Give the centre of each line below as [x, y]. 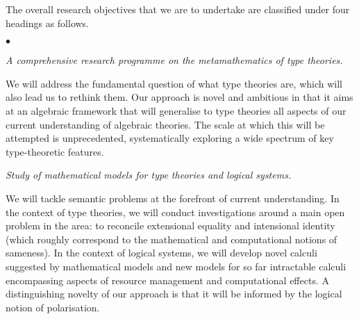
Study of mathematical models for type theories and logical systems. [149, 175]
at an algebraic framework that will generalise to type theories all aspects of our [176, 110]
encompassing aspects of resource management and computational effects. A [167, 280]
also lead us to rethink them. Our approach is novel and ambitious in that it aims [179, 97]
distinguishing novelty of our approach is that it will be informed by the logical [174, 294]
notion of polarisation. [53, 307]
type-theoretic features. [55, 151]
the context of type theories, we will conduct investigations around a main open [175, 212]
